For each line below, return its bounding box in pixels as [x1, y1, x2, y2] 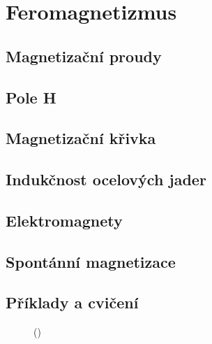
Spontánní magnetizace [6, 250, 176, 272]
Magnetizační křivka [6, 127, 156, 149]
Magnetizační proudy [6, 45, 162, 66]
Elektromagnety [6, 209, 123, 231]
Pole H [6, 86, 56, 108]
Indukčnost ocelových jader [6, 169, 206, 190]
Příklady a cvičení [6, 292, 139, 313]
